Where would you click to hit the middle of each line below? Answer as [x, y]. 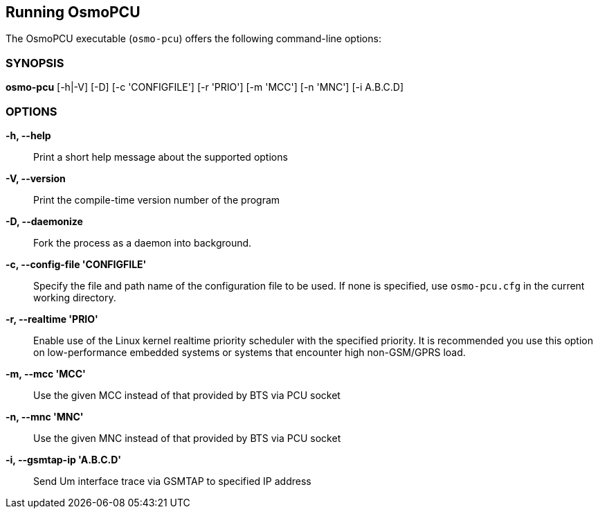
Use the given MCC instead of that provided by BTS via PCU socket [187, 395]
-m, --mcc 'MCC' [46, 373]
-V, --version [36, 178]
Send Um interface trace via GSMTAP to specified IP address [172, 481]
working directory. [75, 297]
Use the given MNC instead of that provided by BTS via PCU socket [187, 438]
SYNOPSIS [35, 63]
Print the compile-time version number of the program [157, 200]
